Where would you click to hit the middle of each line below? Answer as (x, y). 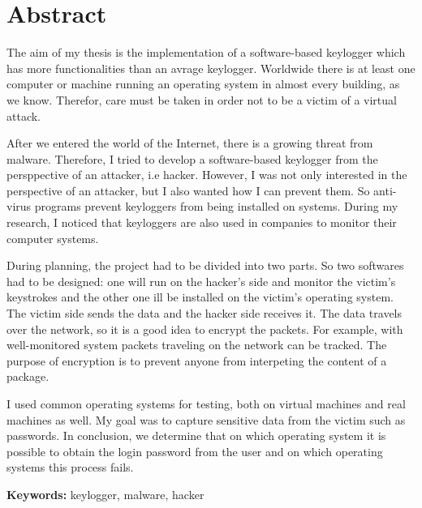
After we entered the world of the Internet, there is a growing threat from (190, 143)
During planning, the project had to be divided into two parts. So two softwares (205, 265)
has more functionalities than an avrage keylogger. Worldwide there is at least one (211, 68)
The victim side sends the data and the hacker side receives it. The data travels (205, 313)
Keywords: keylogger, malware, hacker (105, 494)
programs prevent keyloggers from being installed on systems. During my (216, 206)
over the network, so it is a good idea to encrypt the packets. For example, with (205, 329)
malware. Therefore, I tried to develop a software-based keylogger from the (192, 158)
